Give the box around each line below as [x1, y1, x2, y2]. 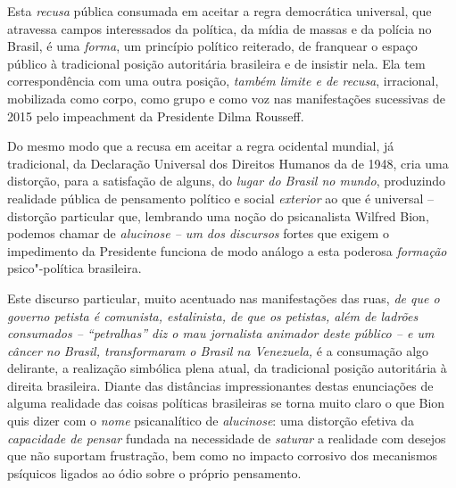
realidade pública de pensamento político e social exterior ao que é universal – [7, 188, 435, 207]
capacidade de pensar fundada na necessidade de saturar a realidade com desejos [7, 428, 446, 447]
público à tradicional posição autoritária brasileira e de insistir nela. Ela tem [7, 54, 426, 72]
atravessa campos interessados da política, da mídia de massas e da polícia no [7, 19, 432, 37]
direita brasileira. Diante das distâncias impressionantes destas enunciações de [7, 376, 434, 394]
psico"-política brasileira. [7, 259, 142, 277]
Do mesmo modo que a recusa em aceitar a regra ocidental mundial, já [7, 136, 394, 155]
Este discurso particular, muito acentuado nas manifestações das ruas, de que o [7, 288, 440, 307]
